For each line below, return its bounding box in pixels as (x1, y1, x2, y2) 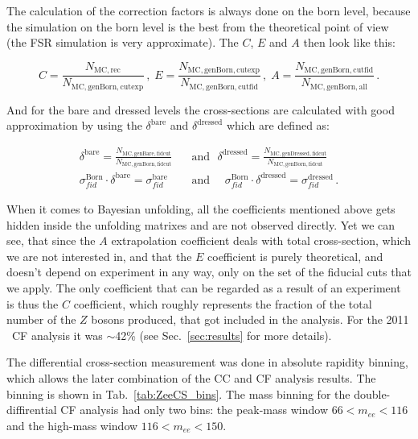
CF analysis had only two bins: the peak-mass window (60, 401, 329, 418)
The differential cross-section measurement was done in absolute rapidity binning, (6, 354, 408, 371)
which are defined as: (226, 117, 330, 134)
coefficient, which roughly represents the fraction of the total (73, 295, 372, 312)
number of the (6, 311, 76, 328)
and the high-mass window (6, 416, 138, 433)
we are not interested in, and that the (6, 247, 192, 264)
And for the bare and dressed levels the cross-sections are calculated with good (6, 101, 395, 118)
